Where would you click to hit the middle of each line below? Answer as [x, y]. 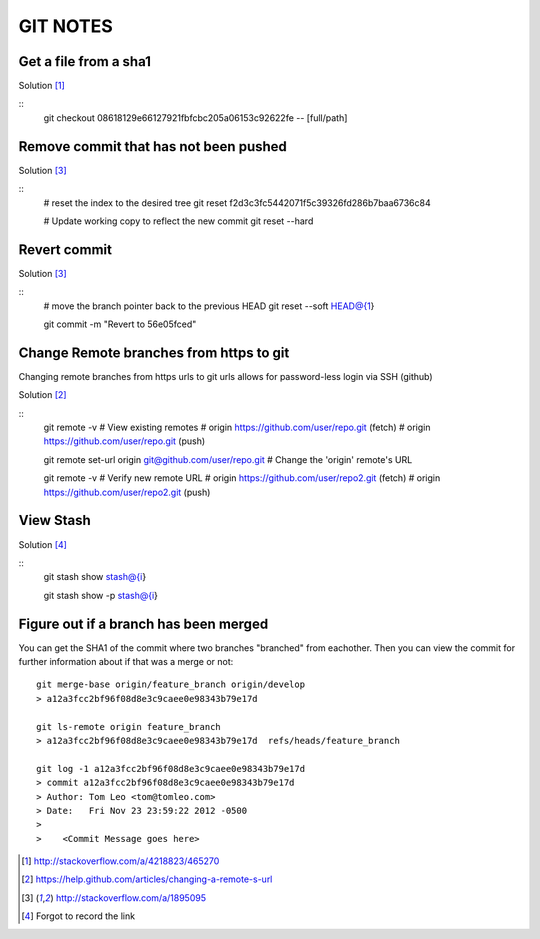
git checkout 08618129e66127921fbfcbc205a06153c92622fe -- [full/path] [195, 117]
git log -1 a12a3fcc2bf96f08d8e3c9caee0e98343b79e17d [170, 768]
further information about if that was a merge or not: [126, 662]
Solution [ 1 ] [41, 86]
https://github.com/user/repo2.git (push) [127, 492]
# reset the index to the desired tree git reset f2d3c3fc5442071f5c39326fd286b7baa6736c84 [237, 202]
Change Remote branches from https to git [154, 352]
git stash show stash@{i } [95, 577]
